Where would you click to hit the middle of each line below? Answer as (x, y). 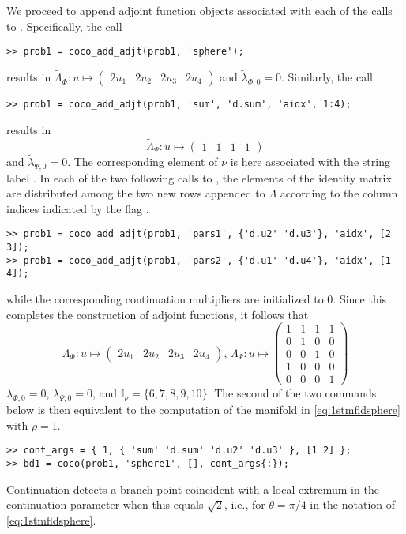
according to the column (339, 193)
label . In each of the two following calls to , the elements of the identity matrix (199, 177)
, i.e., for (244, 504)
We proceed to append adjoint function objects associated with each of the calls (199, 10)
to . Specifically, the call (64, 26)
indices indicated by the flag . (78, 208)
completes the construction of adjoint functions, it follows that (158, 314)
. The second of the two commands (292, 393)
